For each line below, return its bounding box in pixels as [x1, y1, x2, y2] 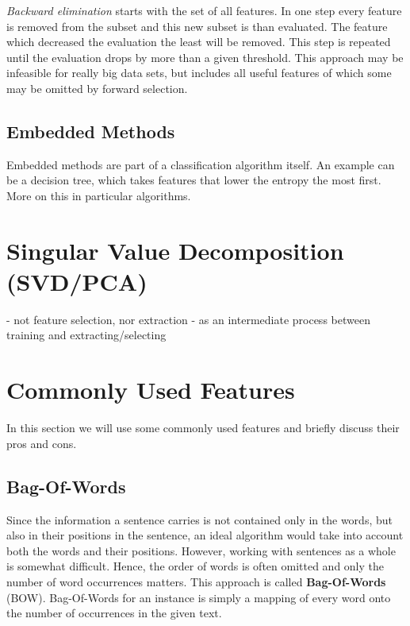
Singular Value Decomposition [6, 234, 344, 266]
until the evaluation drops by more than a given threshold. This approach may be [6, 48, 404, 65]
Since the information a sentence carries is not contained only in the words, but [6, 511, 393, 527]
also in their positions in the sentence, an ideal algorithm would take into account [6, 527, 404, 543]
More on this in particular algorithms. [6, 187, 191, 203]
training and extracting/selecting [6, 327, 167, 343]
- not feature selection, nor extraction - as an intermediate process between [6, 311, 370, 327]
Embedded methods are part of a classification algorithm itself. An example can [6, 156, 395, 172]
